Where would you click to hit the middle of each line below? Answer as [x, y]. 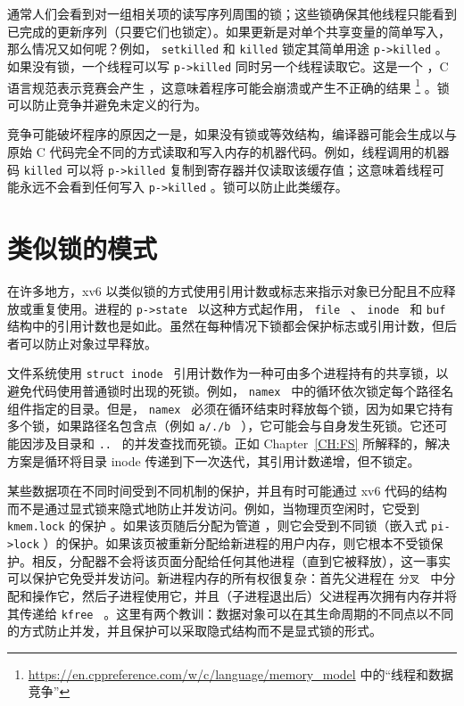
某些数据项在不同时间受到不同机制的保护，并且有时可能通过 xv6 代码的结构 [228, 491]
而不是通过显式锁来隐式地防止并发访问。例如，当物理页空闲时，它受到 [213, 508]
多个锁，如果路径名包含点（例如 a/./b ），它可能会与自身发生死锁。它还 [221, 426]
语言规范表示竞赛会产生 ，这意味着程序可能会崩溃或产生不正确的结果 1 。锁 [228, 86]
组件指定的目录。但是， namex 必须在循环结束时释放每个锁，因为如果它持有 [231, 408]
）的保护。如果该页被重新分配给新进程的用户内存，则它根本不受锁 [237, 543]
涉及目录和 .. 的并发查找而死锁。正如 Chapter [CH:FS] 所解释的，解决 [241, 443]
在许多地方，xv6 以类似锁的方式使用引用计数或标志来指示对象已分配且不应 [225, 290]
